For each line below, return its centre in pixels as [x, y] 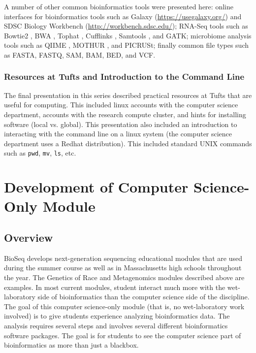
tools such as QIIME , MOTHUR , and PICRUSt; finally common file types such [126, 45]
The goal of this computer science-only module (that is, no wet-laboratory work [124, 306]
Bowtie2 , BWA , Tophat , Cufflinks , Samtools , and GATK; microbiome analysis [128, 35]
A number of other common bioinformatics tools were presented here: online [119, 6]
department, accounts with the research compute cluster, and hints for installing [125, 114]
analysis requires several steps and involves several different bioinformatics [116, 325]
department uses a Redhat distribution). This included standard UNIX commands [128, 143]
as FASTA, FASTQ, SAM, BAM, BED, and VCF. [80, 54]
